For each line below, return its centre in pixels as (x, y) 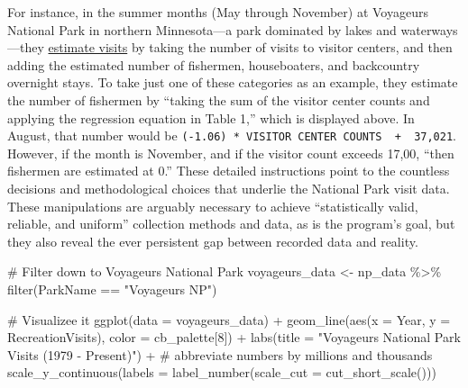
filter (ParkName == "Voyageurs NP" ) (112, 289)
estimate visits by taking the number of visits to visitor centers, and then (250, 47)
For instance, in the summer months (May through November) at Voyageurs (218, 12)
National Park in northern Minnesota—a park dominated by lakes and (202, 29)
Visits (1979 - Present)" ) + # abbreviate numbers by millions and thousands (220, 354)
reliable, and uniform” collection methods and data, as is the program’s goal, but (231, 224)
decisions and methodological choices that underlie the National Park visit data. (229, 188)
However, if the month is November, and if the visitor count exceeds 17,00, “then (231, 153)
